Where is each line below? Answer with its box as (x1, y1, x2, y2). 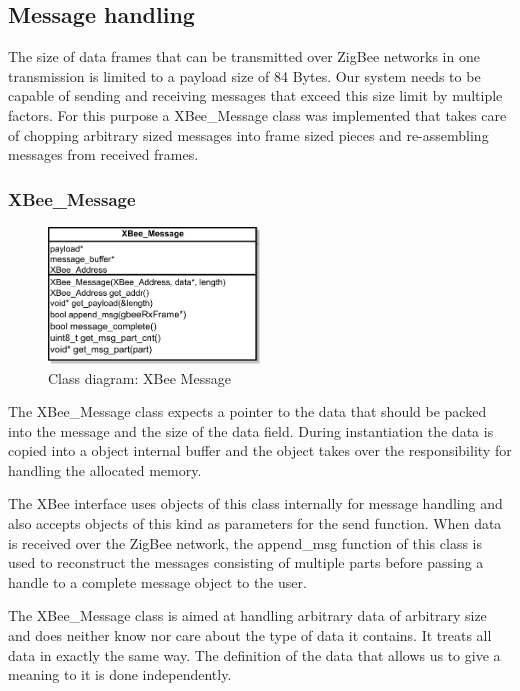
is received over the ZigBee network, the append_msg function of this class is (8, 532, 482, 553)
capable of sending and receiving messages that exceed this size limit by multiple (8, 85, 503, 106)
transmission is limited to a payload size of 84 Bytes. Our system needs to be (8, 65, 481, 86)
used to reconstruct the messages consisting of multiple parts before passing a (8, 552, 484, 573)
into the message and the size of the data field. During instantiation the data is (8, 420, 494, 441)
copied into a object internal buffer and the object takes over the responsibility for (8, 440, 512, 461)
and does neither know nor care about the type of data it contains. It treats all (8, 625, 492, 646)
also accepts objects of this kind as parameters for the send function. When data (8, 513, 502, 534)
